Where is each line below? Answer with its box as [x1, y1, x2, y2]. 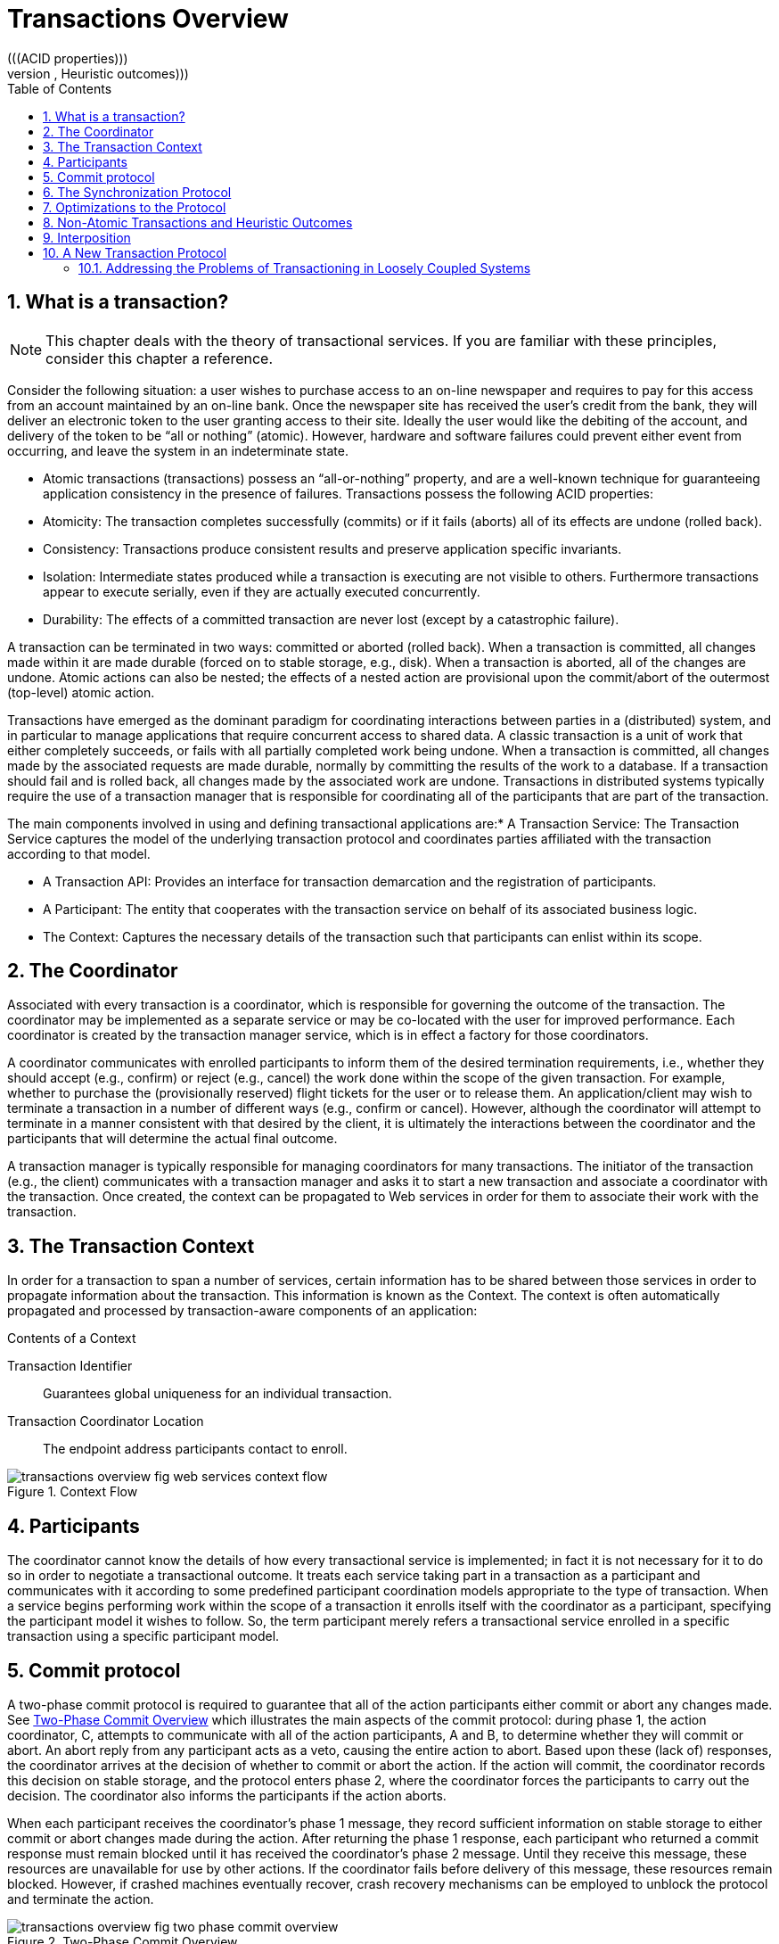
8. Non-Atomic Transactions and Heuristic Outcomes [43, 214, 353, 230]
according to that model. [7, 845, 151, 861]
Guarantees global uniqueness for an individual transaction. [43, 1386, 392, 1402]
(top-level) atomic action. [7, 684, 155, 700]
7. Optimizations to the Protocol [43, 199, 226, 215]
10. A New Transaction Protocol [43, 244, 227, 260]
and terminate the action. [7, 1890, 154, 1907]
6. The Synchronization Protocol [43, 184, 232, 200]
